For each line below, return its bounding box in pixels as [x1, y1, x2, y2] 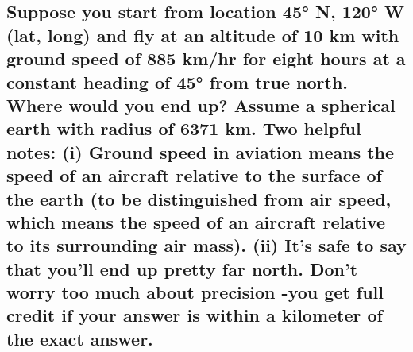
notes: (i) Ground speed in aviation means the [6, 139, 395, 164]
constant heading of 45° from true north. [6, 69, 349, 94]
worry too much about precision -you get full [6, 280, 384, 304]
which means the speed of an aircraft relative [6, 209, 386, 234]
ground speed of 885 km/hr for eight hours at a [6, 46, 406, 71]
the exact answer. [6, 326, 153, 350]
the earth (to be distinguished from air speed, [6, 186, 392, 211]
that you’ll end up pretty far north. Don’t [6, 256, 358, 280]
